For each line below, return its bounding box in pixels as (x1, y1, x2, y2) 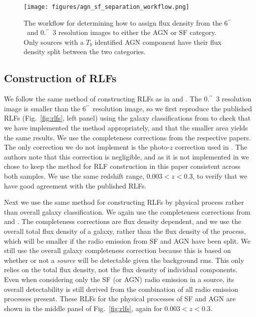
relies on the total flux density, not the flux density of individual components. (4, 264, 238, 275)
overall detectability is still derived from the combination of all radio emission (4, 284, 238, 294)
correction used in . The (175, 142, 248, 152)
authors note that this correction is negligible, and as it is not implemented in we (4, 151, 249, 161)
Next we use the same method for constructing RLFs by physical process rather (4, 197, 244, 207)
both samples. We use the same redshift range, (4, 170, 145, 181)
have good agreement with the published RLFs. (4, 180, 147, 190)
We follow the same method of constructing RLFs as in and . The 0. (4, 94, 210, 104)
